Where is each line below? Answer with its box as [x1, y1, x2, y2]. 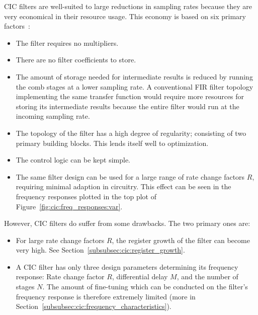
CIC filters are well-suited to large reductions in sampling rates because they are [4, 1, 252, 11]
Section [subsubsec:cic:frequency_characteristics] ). [16, 301, 171, 311]
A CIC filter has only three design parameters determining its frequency [16, 261, 238, 272]
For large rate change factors [16, 234, 105, 245]
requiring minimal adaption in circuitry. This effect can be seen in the [16, 181, 231, 192]
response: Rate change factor [16, 271, 105, 282]
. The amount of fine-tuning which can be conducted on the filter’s [42, 281, 248, 292]
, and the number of [177, 271, 238, 282]
